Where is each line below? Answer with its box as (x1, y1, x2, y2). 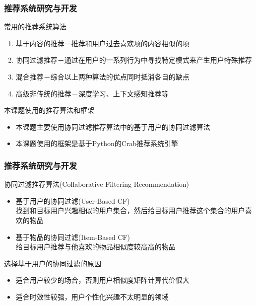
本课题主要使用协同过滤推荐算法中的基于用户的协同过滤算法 (15, 121, 210, 132)
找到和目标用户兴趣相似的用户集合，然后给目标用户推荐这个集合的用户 (15, 205, 245, 216)
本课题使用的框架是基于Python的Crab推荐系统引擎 (15, 138, 179, 149)
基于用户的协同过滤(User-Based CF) (15, 195, 130, 206)
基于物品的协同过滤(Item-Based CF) (15, 231, 130, 242)
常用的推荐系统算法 (4, 21, 66, 32)
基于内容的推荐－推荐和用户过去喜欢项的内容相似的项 (15, 38, 190, 48)
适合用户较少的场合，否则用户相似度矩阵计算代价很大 (15, 275, 190, 285)
